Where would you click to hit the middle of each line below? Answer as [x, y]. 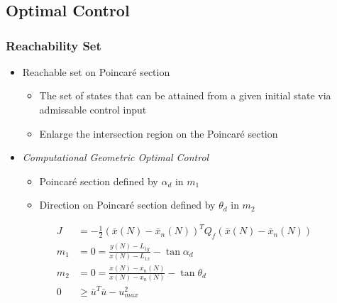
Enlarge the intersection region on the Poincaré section [159, 133]
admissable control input [93, 109]
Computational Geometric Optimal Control [116, 157]
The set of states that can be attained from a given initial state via [185, 95]
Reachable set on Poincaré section [96, 71]
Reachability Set [54, 45]
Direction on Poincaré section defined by [127, 205]
